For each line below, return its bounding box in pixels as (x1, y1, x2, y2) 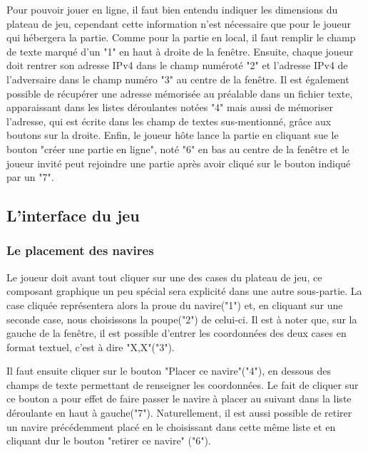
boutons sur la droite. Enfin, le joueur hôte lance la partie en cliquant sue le (6, 127, 339, 142)
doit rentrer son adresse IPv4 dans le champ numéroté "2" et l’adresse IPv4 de (6, 58, 348, 73)
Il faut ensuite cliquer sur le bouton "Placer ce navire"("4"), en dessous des (6, 363, 331, 378)
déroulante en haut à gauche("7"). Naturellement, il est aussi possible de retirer (6, 405, 352, 420)
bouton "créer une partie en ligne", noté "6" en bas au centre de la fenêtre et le (6, 141, 349, 156)
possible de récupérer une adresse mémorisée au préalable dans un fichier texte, (6, 85, 353, 100)
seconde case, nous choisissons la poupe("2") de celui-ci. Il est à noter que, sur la (6, 311, 357, 326)
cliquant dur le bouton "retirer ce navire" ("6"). (6, 433, 211, 448)
